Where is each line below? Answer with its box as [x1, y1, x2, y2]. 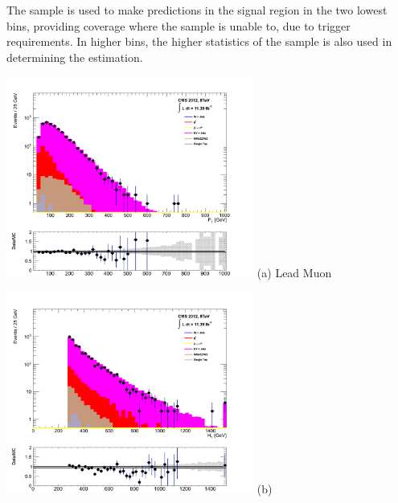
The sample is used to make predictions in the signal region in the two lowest [6, 2, 388, 18]
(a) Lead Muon [256, 264, 332, 280]
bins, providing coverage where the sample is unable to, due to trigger [6, 17, 351, 34]
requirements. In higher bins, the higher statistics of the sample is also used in [6, 33, 392, 50]
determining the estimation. [6, 48, 143, 65]
